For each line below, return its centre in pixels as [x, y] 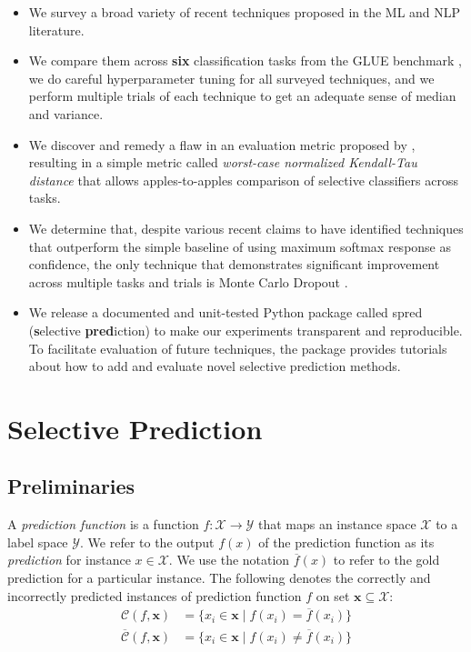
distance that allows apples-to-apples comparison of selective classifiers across [243, 180]
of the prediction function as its [346, 542]
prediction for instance [69, 560]
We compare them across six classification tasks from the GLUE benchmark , [245, 60]
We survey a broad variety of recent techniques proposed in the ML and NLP [245, 12]
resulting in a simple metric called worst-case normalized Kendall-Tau [223, 162]
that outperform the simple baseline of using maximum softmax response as [240, 246]
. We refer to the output [147, 542]
